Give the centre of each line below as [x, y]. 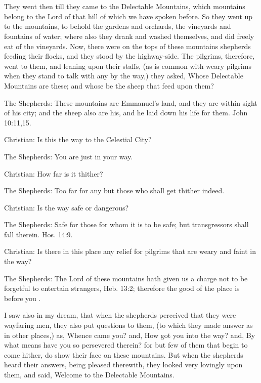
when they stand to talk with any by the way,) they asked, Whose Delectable [124, 76]
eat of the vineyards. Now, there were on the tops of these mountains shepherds [127, 46]
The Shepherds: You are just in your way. [69, 156]
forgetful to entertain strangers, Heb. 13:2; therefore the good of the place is [122, 288]
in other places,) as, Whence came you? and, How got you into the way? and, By [130, 335]
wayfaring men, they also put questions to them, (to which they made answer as [128, 325]
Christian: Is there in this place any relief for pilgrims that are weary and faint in [130, 251]
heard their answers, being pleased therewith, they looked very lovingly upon [123, 365]
